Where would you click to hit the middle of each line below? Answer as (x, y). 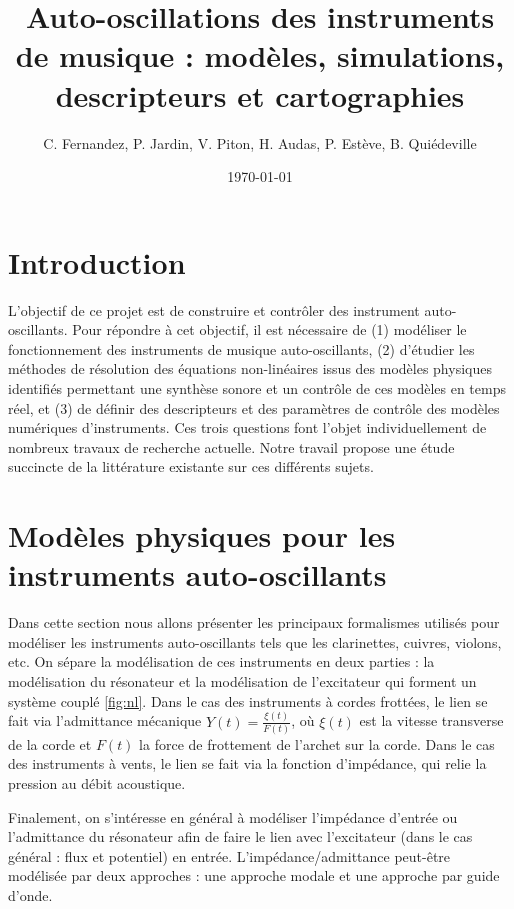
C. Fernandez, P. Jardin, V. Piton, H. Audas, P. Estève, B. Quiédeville (260, 142)
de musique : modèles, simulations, (260, 55)
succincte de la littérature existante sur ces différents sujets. (191, 466)
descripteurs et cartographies (260, 94)
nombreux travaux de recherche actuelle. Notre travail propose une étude (231, 446)
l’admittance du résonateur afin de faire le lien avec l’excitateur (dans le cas (240, 836)
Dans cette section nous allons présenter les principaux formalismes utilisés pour (254, 622)
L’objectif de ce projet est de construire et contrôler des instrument (214, 309)
